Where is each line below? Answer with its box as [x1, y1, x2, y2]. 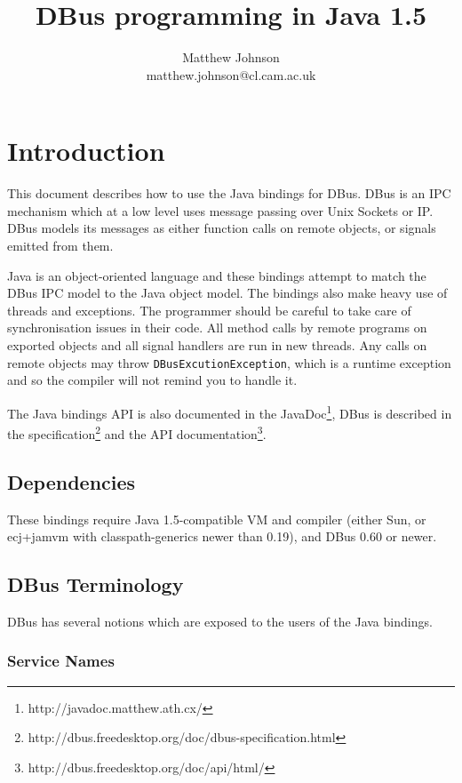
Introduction [7, 132, 165, 169]
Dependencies [7, 467, 136, 495]
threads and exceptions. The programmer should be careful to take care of [7, 300, 411, 319]
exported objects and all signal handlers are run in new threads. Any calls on [7, 336, 427, 354]
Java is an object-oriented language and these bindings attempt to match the [7, 266, 426, 284]
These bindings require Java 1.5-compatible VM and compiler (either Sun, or [7, 509, 426, 528]
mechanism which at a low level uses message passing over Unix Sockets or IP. [7, 201, 434, 220]
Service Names [7, 650, 115, 672]
